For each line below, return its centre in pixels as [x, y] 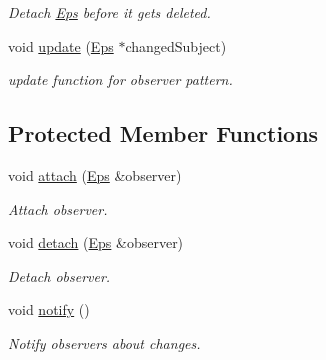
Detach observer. [59, 275]
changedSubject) [176, 45]
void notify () [49, 309]
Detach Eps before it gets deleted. [109, 12]
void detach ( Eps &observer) [96, 242]
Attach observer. [58, 208]
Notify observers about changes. [104, 342]
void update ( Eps [61, 45]
